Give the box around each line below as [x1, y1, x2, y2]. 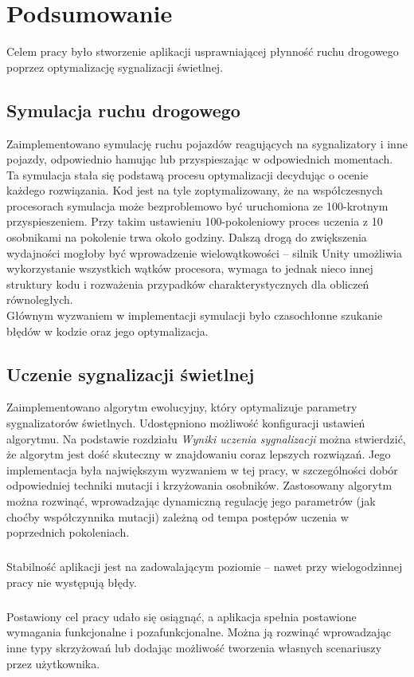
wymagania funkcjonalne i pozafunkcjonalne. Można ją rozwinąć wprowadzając [6, 624, 392, 640]
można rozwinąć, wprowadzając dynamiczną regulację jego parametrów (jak [6, 493, 376, 509]
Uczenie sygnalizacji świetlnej [6, 361, 255, 386]
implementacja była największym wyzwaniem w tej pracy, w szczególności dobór [6, 461, 398, 478]
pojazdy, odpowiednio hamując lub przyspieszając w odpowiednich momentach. [6, 151, 393, 167]
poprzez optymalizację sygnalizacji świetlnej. [6, 58, 224, 75]
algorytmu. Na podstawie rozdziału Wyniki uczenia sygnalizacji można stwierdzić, [6, 430, 406, 447]
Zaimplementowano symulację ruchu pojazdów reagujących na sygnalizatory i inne [6, 135, 408, 152]
